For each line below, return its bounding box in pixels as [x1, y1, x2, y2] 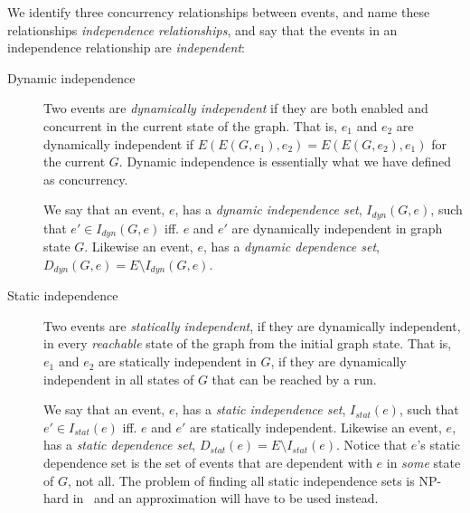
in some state [386, 453, 461, 472]
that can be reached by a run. [211, 369, 377, 388]
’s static [417, 435, 460, 454]
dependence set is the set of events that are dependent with [43, 453, 372, 472]
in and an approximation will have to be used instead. [72, 489, 379, 508]
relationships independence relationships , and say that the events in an [7, 20, 398, 39]
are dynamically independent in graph [231, 218, 443, 237]
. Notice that [336, 435, 408, 454]
